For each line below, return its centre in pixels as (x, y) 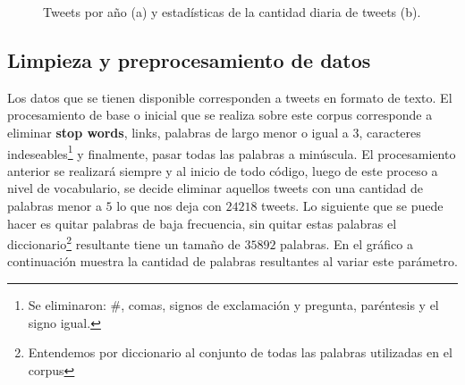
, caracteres (390, 132)
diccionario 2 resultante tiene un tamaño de (124, 243)
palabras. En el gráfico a (347, 243)
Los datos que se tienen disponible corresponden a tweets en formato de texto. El (230, 97)
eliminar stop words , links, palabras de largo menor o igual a (178, 132)
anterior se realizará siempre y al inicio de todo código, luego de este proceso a (223, 170)
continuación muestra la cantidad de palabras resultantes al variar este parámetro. (232, 261)
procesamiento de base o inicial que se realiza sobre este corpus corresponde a (220, 115)
